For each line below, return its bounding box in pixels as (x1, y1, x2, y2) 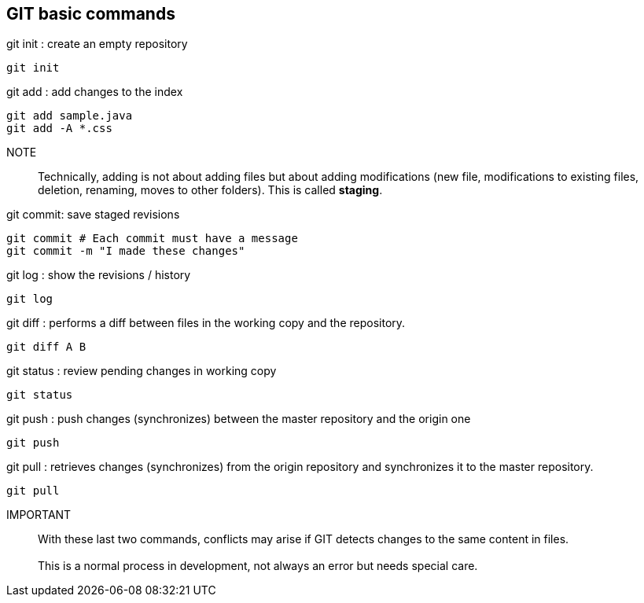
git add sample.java (6, 109, 133, 123)
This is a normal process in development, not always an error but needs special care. (38, 559, 478, 573)
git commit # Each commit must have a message (6, 232, 298, 245)
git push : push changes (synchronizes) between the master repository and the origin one (6, 412, 471, 426)
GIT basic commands (6, 4, 175, 24)
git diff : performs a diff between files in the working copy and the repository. (6, 316, 406, 330)
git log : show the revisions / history (6, 268, 191, 282)
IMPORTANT (6, 508, 72, 522)
